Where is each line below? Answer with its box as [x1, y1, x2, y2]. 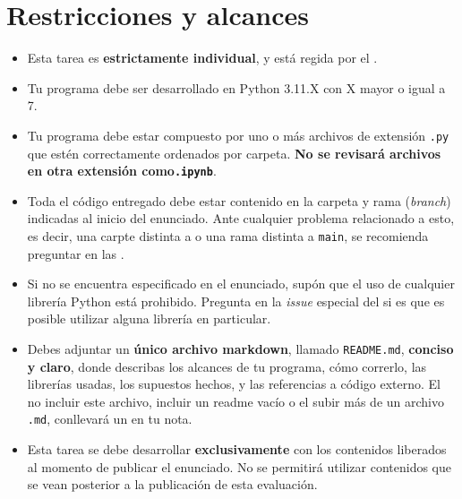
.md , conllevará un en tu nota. [27, 409, 192, 428]
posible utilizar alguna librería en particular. [27, 309, 271, 328]
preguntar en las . [27, 244, 124, 262]
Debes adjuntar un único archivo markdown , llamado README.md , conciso [27, 340, 454, 358]
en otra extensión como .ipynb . [27, 161, 217, 180]
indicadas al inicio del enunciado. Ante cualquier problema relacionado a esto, [27, 209, 455, 228]
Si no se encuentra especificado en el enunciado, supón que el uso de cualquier [27, 274, 455, 293]
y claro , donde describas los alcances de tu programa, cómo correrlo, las [27, 357, 427, 375]
